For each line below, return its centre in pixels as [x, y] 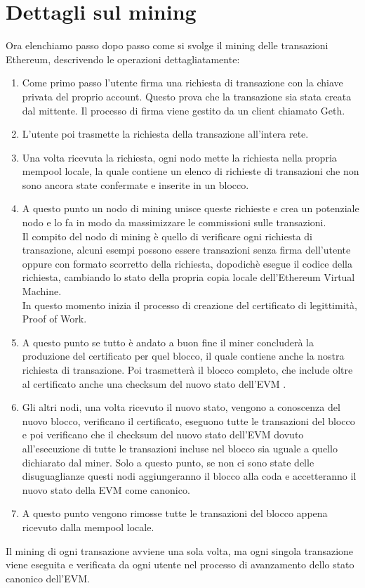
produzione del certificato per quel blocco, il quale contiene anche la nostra [183, 356]
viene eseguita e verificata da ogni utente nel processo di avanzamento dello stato [180, 564]
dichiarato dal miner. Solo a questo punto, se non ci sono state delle [168, 462]
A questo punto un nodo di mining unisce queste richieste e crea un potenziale [191, 208]
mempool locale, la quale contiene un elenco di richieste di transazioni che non [191, 171]
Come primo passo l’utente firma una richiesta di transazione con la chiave [182, 83]
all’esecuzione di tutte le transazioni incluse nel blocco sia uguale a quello [180, 448]
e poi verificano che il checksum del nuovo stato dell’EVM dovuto [163, 435]
